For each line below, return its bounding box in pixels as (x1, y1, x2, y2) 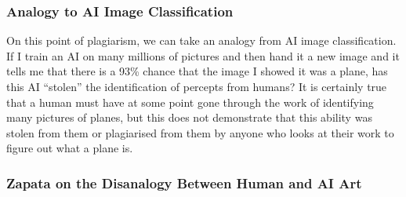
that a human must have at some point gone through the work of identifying (6, 93, 374, 110)
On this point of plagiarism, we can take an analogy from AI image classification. (6, 32, 397, 49)
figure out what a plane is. (6, 140, 133, 156)
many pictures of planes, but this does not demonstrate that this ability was (6, 109, 372, 126)
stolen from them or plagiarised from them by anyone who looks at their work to (6, 124, 394, 140)
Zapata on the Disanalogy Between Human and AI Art (6, 173, 362, 192)
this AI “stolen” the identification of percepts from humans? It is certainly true (6, 78, 387, 94)
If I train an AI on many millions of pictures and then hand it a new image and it (6, 47, 400, 64)
